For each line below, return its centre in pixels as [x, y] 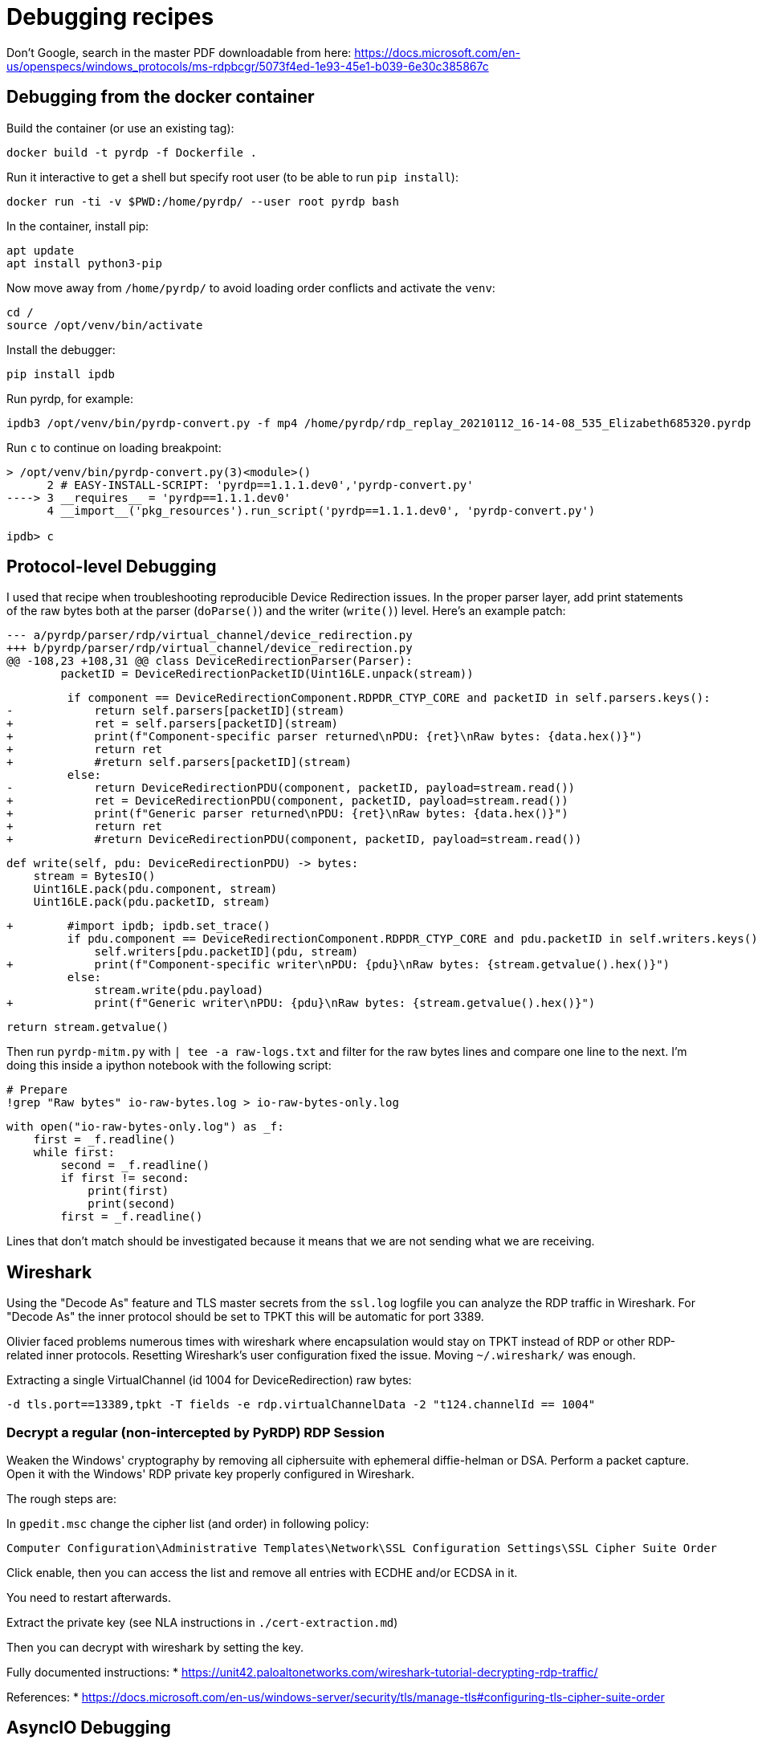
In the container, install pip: [78, 226]
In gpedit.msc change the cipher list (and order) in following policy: [188, 1524]
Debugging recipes [110, 17]
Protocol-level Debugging [112, 567]
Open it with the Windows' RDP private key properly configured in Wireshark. [210, 1474]
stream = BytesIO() [94, 876]
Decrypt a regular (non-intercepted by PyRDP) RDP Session [196, 1432]
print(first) [128, 1191]
